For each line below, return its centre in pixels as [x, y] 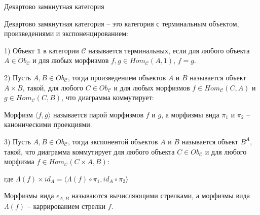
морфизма [19, 161]
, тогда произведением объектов [117, 77]
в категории [61, 50]
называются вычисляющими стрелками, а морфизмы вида [161, 195]
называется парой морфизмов [98, 114]
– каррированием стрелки [66, 206]
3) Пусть [17, 141]
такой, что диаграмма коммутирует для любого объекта [89, 151]
